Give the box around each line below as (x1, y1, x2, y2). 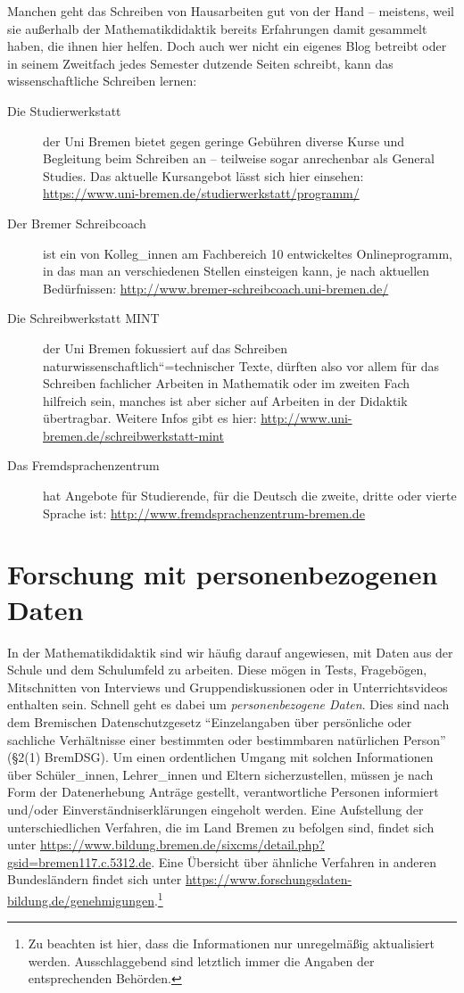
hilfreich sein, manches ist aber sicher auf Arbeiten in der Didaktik (43, 391, 408, 410)
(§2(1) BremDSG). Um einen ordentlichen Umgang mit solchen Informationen (7, 748, 434, 766)
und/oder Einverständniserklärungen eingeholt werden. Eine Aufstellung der (7, 799, 424, 818)
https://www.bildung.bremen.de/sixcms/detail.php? (40, 835, 325, 854)
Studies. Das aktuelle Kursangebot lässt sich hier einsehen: (43, 166, 364, 185)
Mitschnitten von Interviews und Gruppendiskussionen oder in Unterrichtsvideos (7, 677, 448, 696)
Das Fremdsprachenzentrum (7, 456, 160, 475)
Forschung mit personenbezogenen (7, 556, 438, 592)
